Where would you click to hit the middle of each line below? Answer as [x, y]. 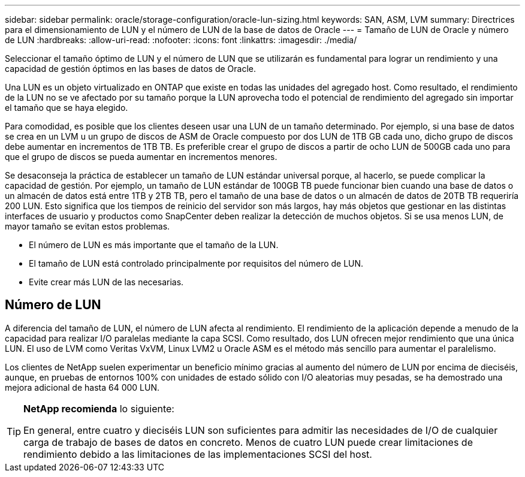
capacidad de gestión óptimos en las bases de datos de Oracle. [130, 69]
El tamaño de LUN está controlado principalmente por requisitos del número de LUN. [196, 263]
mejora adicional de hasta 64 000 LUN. [82, 387]
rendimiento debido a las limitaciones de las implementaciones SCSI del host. [198, 454]
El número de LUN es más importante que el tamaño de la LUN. [154, 245]
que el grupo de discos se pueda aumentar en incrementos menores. [141, 157]
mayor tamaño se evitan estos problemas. [87, 226]
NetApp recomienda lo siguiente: [99, 408]
